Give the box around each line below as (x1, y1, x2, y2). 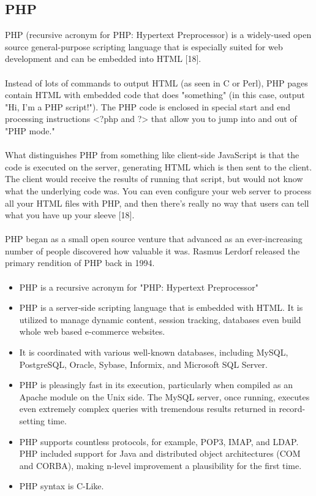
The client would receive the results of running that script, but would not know (5, 172, 303, 185)
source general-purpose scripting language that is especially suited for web (5, 40, 283, 53)
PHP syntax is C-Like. (19, 479, 104, 492)
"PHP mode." (5, 124, 55, 137)
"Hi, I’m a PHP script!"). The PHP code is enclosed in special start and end (5, 100, 290, 113)
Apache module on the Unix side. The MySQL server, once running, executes (19, 390, 310, 403)
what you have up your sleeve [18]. (5, 208, 135, 221)
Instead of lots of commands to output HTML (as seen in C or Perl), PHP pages (5, 76, 308, 89)
